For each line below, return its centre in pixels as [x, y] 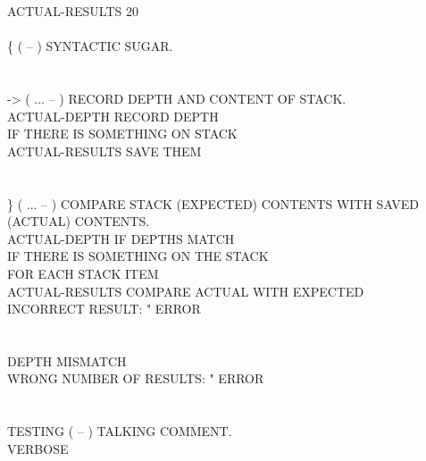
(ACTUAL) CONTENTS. [79, 221]
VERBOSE [38, 448]
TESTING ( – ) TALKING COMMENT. [120, 431]
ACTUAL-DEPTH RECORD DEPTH [113, 116]
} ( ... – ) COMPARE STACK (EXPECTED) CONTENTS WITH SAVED [213, 203]
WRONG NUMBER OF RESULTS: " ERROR [136, 378]
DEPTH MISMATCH [67, 360]
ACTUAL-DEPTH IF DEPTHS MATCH [121, 238]
